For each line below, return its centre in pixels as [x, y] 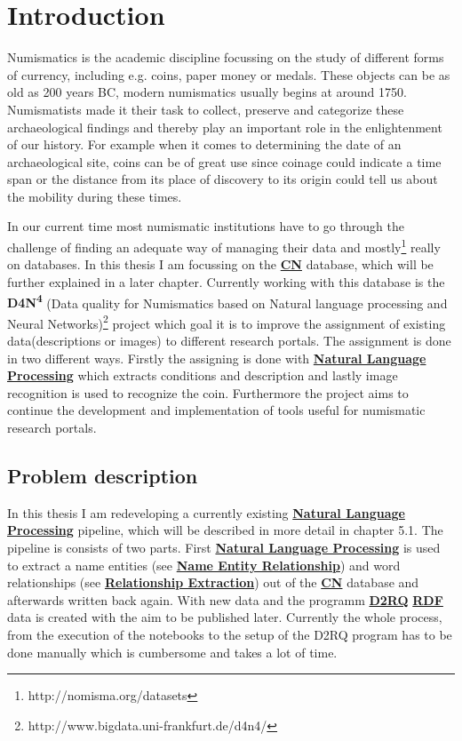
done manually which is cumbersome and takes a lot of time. [172, 652]
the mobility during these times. [95, 196]
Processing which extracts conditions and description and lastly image [203, 375]
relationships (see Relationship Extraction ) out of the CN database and [213, 582]
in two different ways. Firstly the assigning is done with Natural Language [217, 358]
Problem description [103, 475]
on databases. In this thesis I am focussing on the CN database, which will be [220, 264]
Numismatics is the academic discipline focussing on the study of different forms [226, 57]
